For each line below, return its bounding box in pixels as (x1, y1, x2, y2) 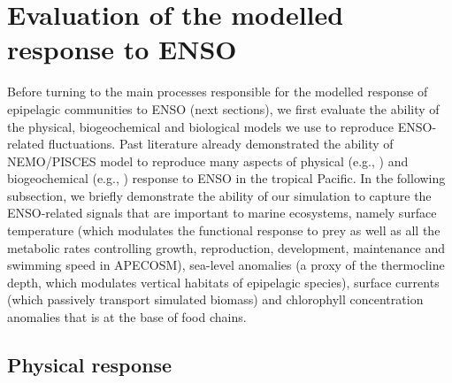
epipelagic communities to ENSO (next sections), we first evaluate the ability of (7, 99, 440, 118)
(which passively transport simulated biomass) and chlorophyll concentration (7, 290, 424, 309)
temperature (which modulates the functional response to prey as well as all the (7, 221, 441, 240)
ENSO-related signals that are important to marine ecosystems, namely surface (7, 203, 437, 222)
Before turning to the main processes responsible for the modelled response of (7, 82, 428, 101)
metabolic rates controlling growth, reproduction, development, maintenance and (7, 238, 445, 257)
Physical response (7, 351, 172, 379)
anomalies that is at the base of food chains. (7, 308, 247, 326)
